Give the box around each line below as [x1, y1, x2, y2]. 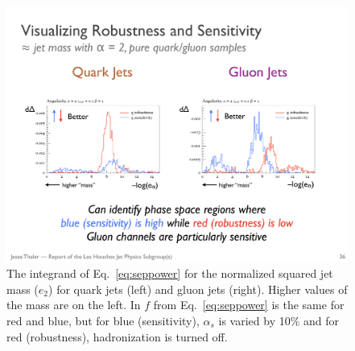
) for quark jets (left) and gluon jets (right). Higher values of [48, 280, 348, 297]
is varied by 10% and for [218, 312, 340, 328]
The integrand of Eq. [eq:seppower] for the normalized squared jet [6, 265, 333, 282]
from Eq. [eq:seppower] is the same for [153, 296, 345, 313]
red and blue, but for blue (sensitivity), [6, 312, 200, 328]
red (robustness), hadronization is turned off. [6, 328, 228, 345]
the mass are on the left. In [6, 296, 141, 313]
